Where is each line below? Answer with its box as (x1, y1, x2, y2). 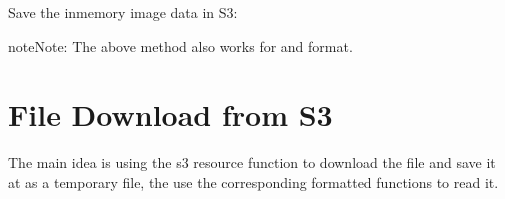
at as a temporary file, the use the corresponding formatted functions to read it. (8, 171, 499, 192)
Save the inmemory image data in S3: (8, 2, 238, 22)
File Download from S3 (8, 94, 333, 135)
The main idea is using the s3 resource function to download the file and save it (8, 152, 496, 173)
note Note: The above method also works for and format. (8, 35, 353, 56)
